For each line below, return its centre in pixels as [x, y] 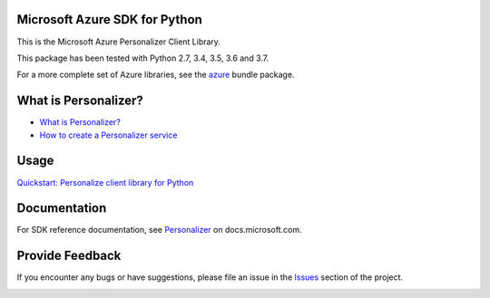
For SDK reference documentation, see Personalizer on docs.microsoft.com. [159, 230]
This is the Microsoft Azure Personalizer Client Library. [119, 42]
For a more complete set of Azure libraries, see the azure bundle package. [156, 75]
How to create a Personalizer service [108, 135]
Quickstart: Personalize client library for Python [105, 182]
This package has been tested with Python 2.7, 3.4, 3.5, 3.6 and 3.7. [143, 58]
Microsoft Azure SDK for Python [110, 19]
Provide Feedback [69, 256]
